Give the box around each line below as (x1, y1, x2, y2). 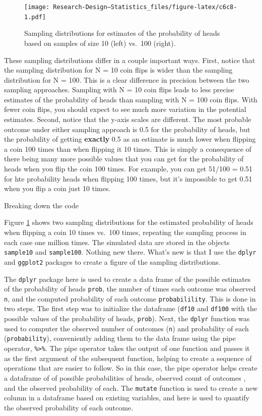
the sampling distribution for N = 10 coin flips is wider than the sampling (4, 65, 233, 75)
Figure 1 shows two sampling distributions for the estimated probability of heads (4, 217, 253, 227)
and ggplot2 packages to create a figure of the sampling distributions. (4, 256, 221, 267)
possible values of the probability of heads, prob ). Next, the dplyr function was (4, 313, 250, 324)
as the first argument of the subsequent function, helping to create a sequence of (4, 352, 252, 363)
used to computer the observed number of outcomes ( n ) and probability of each (4, 323, 249, 333)
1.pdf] (24, 13, 46, 21)
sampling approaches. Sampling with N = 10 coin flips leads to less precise (4, 84, 234, 95)
